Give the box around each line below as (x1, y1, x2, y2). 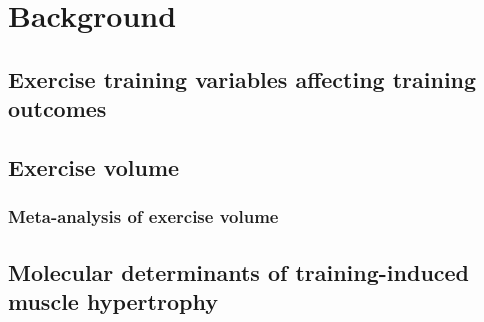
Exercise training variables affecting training (8, 63, 477, 94)
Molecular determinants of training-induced (8, 256, 470, 287)
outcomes (8, 93, 107, 124)
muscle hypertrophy (8, 285, 218, 316)
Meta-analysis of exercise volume (8, 204, 279, 229)
